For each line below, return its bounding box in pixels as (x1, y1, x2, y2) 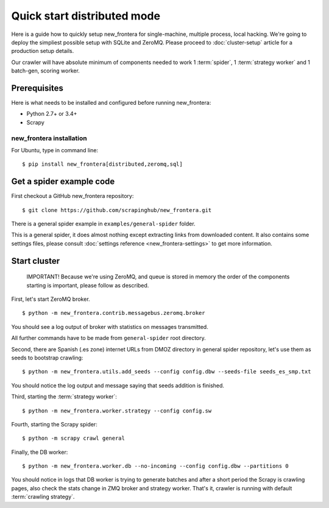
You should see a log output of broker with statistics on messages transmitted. (11, 323, 208, 330)
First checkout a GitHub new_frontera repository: (11, 192, 134, 200)
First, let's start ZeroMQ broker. (11, 295, 91, 303)
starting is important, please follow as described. (26, 281, 149, 289)
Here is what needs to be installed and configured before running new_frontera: (11, 99, 211, 107)
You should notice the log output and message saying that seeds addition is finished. (11, 381, 225, 389)
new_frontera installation (11, 134, 88, 143)
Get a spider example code (11, 177, 115, 187)
